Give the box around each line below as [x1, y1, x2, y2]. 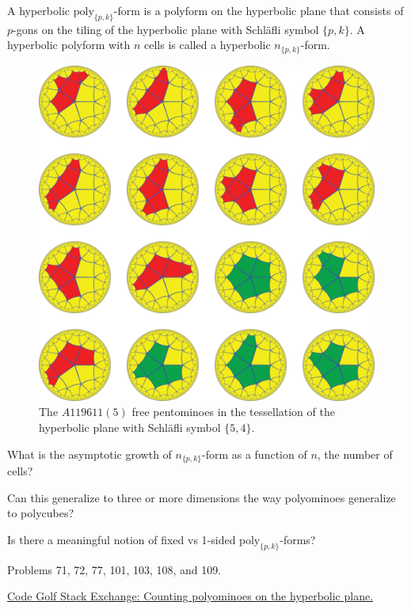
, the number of [317, 445, 393, 462]
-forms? [280, 531, 316, 547]
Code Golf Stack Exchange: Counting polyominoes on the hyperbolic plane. [7, 588, 374, 604]
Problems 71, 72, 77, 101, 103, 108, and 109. [7, 561, 222, 577]
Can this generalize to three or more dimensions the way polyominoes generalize [7, 489, 396, 505]
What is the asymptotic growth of [7, 445, 172, 462]
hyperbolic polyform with [7, 36, 131, 53]
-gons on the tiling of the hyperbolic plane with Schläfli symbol [13, 21, 319, 37]
